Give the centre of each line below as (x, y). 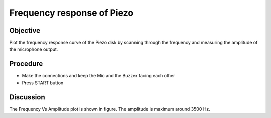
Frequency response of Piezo (72, 13)
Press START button (43, 83)
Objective (25, 31)
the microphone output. (34, 49)
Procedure (26, 64)
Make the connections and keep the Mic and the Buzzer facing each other (98, 76)
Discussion (27, 97)
